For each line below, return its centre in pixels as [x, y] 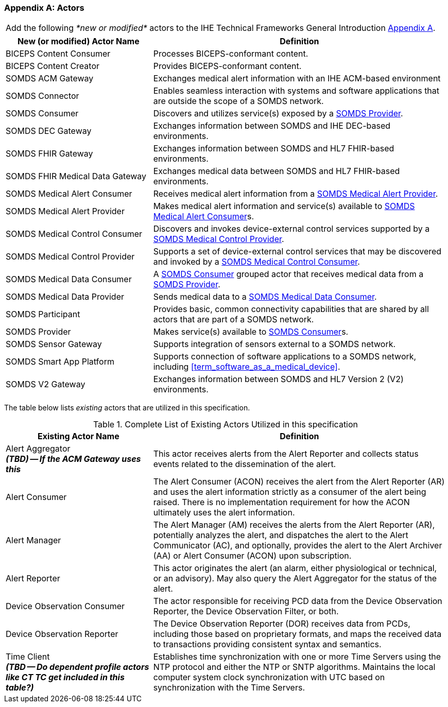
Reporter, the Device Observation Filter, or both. [246, 611]
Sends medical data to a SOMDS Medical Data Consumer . [265, 297]
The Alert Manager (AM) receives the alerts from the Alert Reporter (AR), [294, 525]
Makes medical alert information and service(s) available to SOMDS [284, 206]
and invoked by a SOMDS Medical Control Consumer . [256, 262]
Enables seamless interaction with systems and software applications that [296, 91]
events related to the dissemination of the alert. [245, 464]
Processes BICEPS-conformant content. [231, 54]
